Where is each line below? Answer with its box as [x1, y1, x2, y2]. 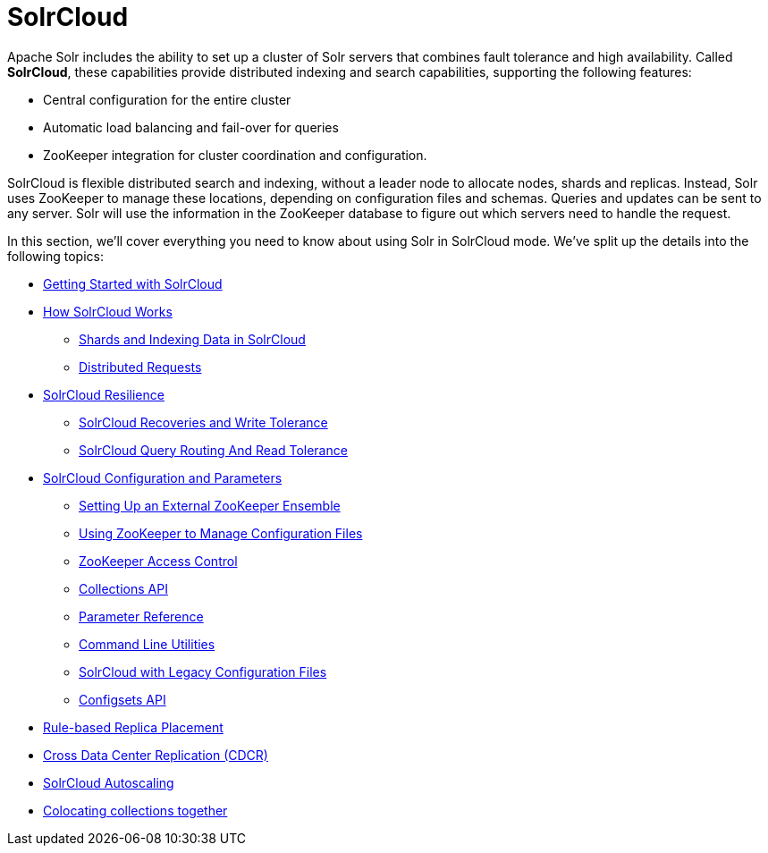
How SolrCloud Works [43, 303, 173, 319]
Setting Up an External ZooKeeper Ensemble [79, 497, 341, 513]
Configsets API [79, 691, 166, 707]
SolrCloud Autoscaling [43, 774, 174, 790]
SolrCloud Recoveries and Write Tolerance [79, 414, 328, 430]
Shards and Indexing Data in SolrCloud [79, 331, 306, 347]
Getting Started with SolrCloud [43, 275, 223, 291]
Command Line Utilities [79, 636, 215, 652]
